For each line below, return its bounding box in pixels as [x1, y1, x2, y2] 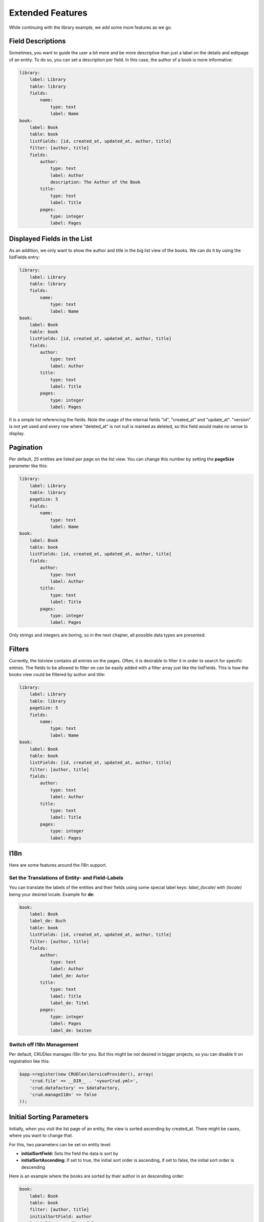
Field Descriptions [9, 37, 66, 45]
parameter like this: [9, 463, 48, 469]
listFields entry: [9, 254, 40, 260]
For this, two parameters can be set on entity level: [9, 1141, 111, 1147]
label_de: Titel [50, 1000, 89, 1006]
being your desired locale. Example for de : [9, 891, 95, 897]
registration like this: [9, 1058, 50, 1064]
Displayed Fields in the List [9, 235, 92, 243]
